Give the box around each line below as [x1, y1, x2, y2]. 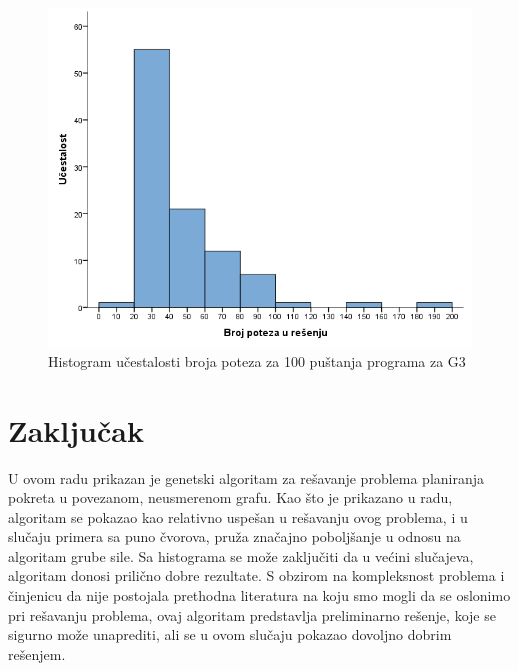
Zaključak [8, 409, 144, 450]
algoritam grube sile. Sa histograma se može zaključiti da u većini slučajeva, [8, 545, 474, 566]
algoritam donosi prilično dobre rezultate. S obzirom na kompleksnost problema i [8, 565, 505, 586]
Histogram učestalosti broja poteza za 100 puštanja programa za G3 [48, 350, 466, 371]
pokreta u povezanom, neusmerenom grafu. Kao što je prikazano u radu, [8, 487, 453, 508]
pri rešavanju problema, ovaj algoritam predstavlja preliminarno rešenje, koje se [8, 604, 496, 625]
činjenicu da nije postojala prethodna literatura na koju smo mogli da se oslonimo [8, 585, 511, 606]
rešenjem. [8, 643, 66, 664]
